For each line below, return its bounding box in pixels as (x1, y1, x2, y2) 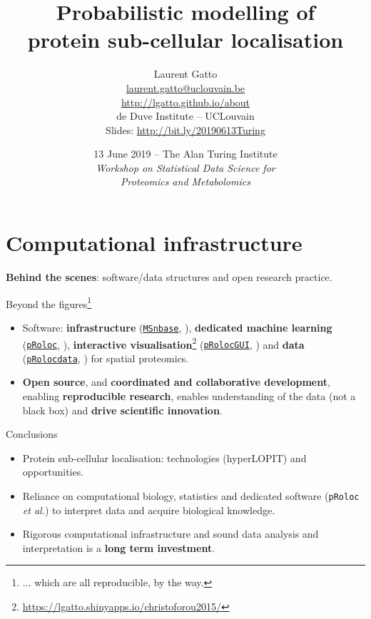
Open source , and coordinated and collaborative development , (22, 374, 330, 389)
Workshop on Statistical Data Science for (96, 160, 275, 175)
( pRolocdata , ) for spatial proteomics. (22, 350, 189, 365)
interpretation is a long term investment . (22, 540, 215, 555)
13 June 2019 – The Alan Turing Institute (93, 146, 278, 161)
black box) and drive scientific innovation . (22, 402, 223, 417)
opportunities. (22, 464, 84, 479)
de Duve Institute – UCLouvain (116, 108, 255, 123)
